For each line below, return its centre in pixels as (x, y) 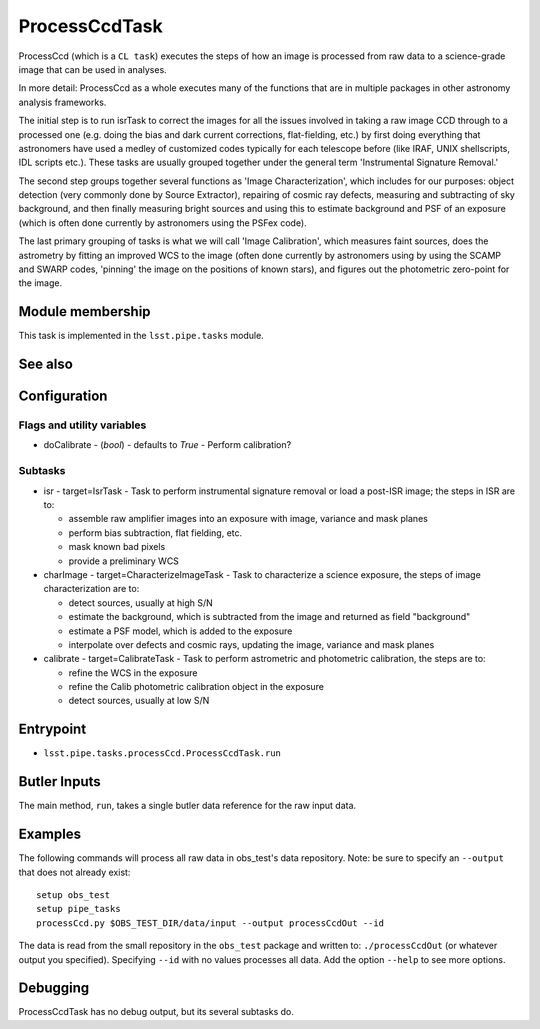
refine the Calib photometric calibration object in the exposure (196, 687)
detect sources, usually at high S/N (141, 602)
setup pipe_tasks (78, 909)
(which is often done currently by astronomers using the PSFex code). (162, 222)
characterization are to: (91, 589)
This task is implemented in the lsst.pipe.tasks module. (141, 336)
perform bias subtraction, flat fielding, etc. (155, 532)
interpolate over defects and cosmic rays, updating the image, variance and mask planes (251, 644)
